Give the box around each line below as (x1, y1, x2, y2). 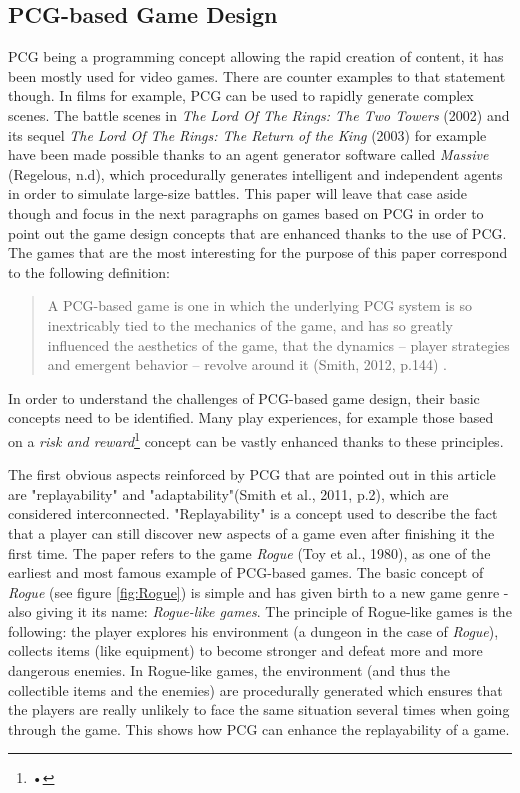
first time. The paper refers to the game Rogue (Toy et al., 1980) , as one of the (8, 542, 491, 563)
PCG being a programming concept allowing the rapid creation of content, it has (8, 46, 504, 67)
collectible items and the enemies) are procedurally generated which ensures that (8, 679, 503, 700)
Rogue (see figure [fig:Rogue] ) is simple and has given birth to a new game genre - (8, 581, 509, 602)
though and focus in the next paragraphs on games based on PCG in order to (8, 202, 484, 223)
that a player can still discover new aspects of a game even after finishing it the (8, 522, 495, 543)
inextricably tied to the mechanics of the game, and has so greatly (47, 314, 453, 335)
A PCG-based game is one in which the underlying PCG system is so (47, 295, 472, 316)
